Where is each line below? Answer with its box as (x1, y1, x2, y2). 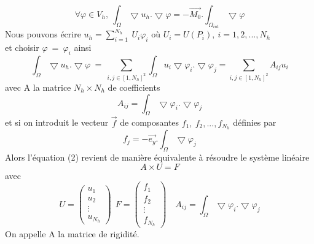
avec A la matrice (5, 80, 71, 93)
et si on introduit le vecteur (5, 116, 109, 129)
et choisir (5, 41, 39, 54)
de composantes (120, 116, 179, 129)
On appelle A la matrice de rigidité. (5, 227, 139, 240)
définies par (233, 116, 277, 129)
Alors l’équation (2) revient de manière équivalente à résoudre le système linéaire (5, 151, 310, 164)
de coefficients (108, 80, 160, 93)
